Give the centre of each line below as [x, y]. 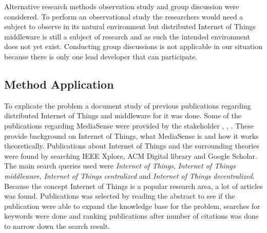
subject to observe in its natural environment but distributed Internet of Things [130, 26]
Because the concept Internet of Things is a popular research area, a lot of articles [133, 186]
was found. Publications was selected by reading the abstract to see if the [120, 196]
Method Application [59, 84]
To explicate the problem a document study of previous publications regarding [128, 105]
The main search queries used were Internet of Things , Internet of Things [120, 166]
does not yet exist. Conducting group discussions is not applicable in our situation [133, 46]
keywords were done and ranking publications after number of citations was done [131, 216]
